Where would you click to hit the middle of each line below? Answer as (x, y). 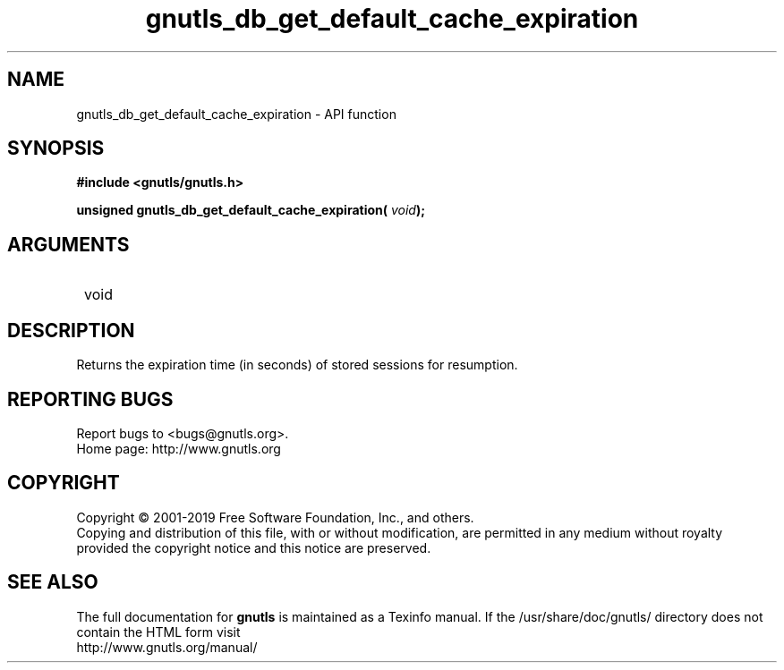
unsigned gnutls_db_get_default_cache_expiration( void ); (251, 210)
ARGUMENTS (68, 244)
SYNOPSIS (56, 148)
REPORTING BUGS (90, 399)
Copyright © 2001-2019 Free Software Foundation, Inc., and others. (275, 517)
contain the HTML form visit (158, 632)
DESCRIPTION (71, 330)
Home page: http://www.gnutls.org (179, 448)
